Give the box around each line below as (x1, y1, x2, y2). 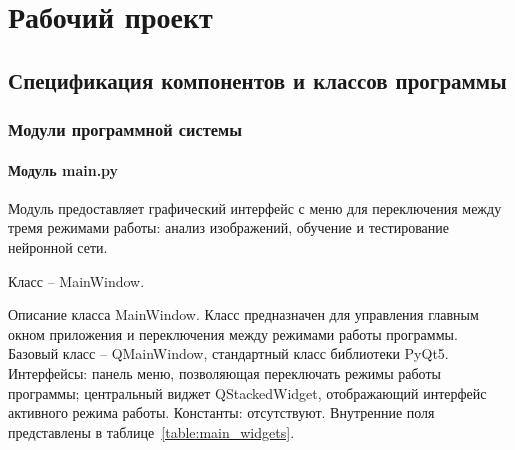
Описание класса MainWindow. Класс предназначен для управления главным (8, 304, 479, 325)
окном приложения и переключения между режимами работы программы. (8, 323, 458, 344)
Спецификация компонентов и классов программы (8, 64, 507, 95)
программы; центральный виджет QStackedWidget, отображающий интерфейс (8, 382, 487, 403)
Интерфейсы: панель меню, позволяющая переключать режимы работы (8, 362, 441, 383)
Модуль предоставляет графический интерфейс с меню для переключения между (8, 197, 502, 218)
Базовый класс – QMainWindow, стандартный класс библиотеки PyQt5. (8, 343, 449, 364)
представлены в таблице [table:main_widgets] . (8, 421, 295, 442)
